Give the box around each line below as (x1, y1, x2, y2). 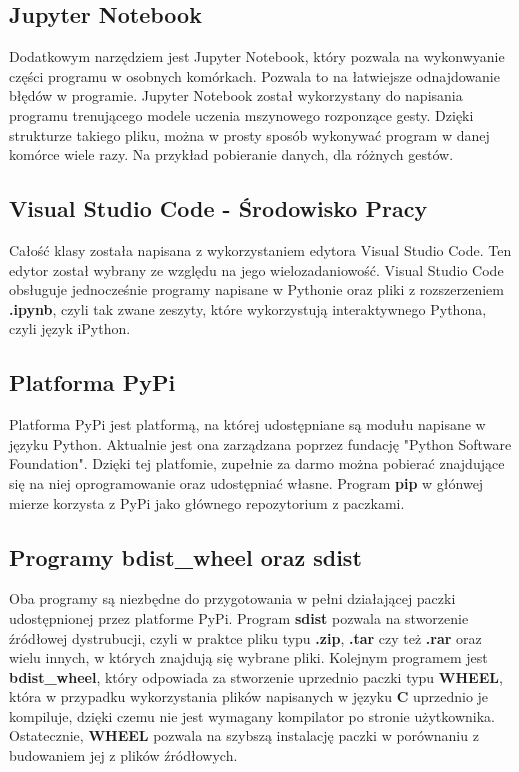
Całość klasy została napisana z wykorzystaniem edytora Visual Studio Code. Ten (9, 239, 512, 260)
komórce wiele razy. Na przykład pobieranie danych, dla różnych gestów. (9, 144, 454, 165)
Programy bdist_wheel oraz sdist (9, 541, 362, 572)
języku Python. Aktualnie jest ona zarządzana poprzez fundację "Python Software (9, 433, 512, 454)
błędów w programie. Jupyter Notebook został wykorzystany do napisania (9, 85, 463, 106)
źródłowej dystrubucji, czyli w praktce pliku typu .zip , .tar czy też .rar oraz (9, 627, 482, 648)
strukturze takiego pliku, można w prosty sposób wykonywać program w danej (9, 124, 490, 145)
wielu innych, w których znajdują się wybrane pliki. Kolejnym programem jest (9, 647, 488, 668)
